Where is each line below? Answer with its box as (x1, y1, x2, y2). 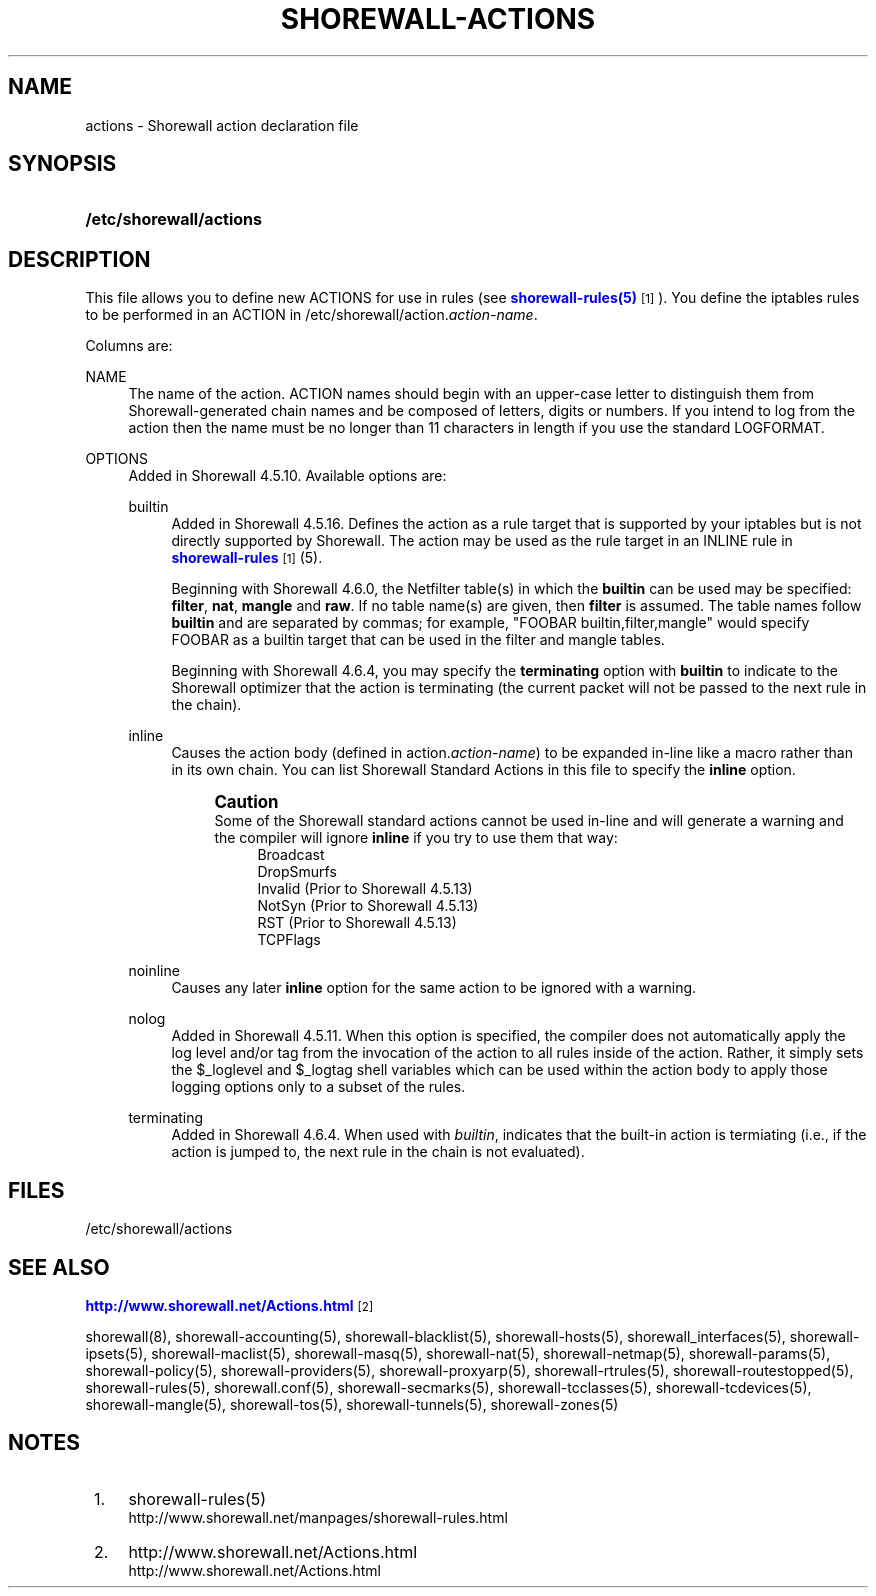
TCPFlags (257, 931, 321, 949)
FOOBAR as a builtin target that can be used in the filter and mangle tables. (171, 631, 665, 649)
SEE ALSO (8, 1254, 110, 1280)
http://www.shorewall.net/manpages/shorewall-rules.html (128, 1508, 508, 1526)
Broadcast (257, 846, 325, 864)
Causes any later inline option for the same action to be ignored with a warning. (171, 979, 697, 997)
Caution (214, 792, 279, 813)
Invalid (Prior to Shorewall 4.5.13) (257, 880, 473, 898)
